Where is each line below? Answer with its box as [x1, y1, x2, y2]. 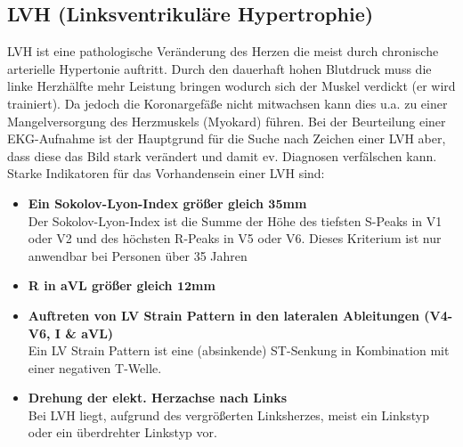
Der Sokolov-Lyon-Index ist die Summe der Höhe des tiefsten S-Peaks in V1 [28, 211, 443, 230]
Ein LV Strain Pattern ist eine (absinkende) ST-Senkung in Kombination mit [28, 341, 450, 360]
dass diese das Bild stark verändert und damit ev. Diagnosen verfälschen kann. [7, 146, 437, 165]
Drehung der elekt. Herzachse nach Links [28, 388, 288, 407]
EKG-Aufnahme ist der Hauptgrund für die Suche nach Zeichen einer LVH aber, [7, 129, 446, 148]
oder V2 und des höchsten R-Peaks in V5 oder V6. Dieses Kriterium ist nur [28, 229, 442, 248]
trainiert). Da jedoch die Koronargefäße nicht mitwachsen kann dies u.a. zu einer [7, 93, 448, 112]
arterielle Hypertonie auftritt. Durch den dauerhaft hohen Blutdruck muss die [7, 59, 432, 77]
